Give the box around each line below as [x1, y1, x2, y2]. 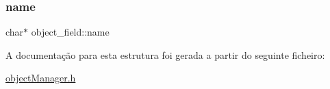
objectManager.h [5, 71, 76, 85]
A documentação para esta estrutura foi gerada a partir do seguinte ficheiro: [5, 47, 325, 62]
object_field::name [31, 25, 110, 39]
